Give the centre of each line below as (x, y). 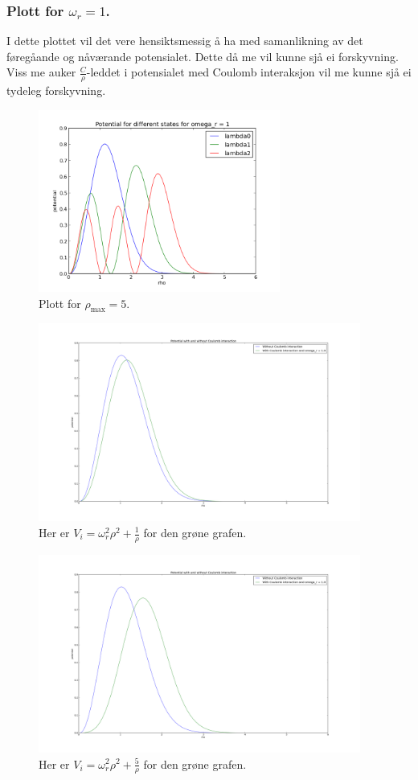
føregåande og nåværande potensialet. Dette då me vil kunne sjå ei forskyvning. (203, 56)
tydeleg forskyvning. (56, 90)
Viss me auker (41, 72)
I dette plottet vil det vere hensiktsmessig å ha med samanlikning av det (185, 41)
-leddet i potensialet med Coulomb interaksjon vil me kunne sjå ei (249, 72)
